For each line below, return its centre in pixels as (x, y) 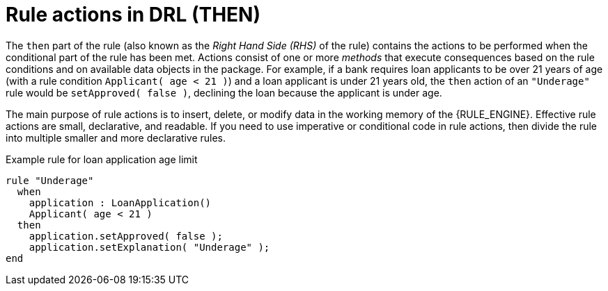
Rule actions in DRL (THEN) (133, 15)
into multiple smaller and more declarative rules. (116, 138)
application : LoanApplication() (120, 202)
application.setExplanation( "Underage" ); (149, 247)
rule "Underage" (50, 180)
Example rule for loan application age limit (102, 159)
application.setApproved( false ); (126, 236)
